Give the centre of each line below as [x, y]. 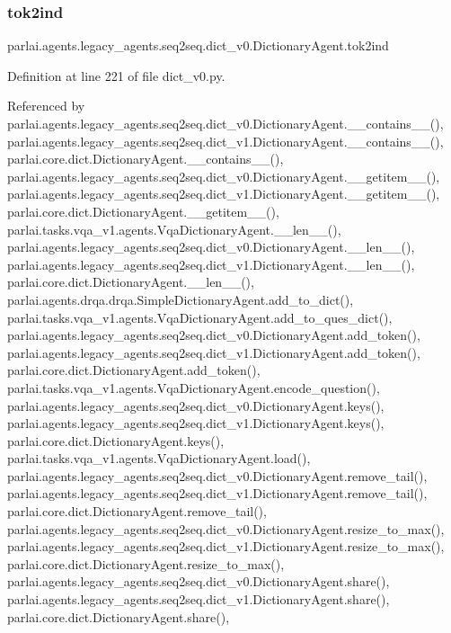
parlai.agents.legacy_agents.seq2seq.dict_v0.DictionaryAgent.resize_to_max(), [226, 528]
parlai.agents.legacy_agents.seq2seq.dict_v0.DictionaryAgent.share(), [199, 581]
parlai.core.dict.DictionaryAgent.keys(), [116, 440]
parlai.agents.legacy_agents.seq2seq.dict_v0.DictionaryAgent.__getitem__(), [224, 176]
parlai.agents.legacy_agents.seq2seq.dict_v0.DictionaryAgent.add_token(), [214, 335]
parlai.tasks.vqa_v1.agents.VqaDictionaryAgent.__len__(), [174, 229]
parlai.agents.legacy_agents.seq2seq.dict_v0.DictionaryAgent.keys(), [196, 405]
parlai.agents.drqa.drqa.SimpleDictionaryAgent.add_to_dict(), [181, 299]
